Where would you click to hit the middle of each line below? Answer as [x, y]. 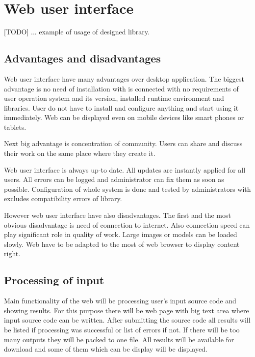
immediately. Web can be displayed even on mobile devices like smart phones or [124, 117]
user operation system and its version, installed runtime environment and [114, 98]
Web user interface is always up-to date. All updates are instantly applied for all [125, 169]
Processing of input [54, 280]
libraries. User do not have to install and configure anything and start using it [121, 107]
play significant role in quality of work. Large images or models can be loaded [121, 234]
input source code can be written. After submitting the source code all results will [127, 320]
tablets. [15, 127]
